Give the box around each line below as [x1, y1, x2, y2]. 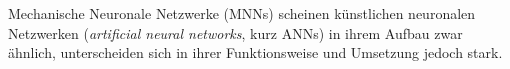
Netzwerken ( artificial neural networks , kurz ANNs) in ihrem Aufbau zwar [8, 22, 463, 43]
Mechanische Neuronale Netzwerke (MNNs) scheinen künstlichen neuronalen [8, 3, 476, 23]
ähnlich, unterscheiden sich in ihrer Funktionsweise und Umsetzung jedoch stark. [8, 42, 503, 63]
